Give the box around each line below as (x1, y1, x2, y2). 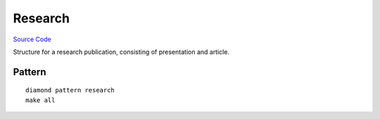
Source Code (13, 35, 52, 43)
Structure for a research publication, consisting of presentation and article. (13, 48, 230, 56)
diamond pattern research (25, 86, 115, 94)
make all (25, 96, 56, 104)
